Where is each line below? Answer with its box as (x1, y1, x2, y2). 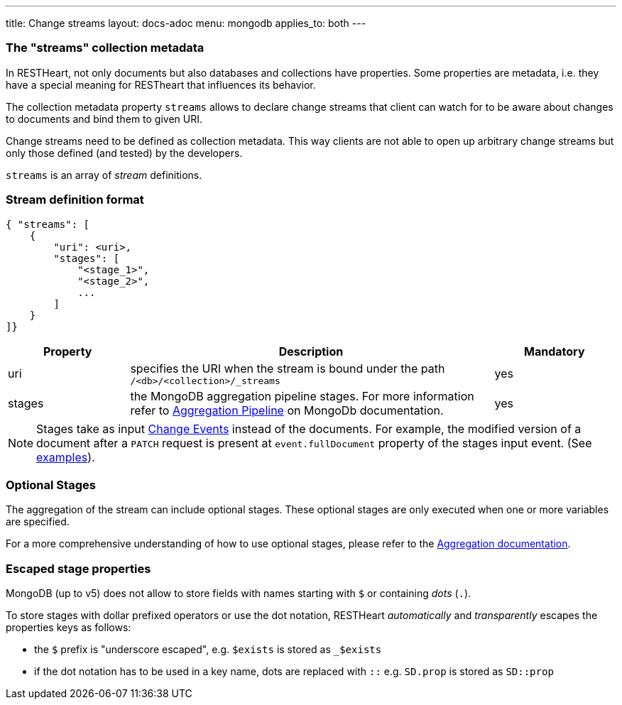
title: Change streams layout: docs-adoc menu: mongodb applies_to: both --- (6, 17, 366, 29)
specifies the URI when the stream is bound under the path (130, 361, 445, 376)
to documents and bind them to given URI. (6, 112, 203, 125)
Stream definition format (6, 192, 144, 207)
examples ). (36, 449, 95, 464)
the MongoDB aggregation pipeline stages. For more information (130, 388, 474, 403)
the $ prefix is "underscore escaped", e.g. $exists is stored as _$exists (34, 643, 382, 655)
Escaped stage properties (6, 561, 151, 576)
